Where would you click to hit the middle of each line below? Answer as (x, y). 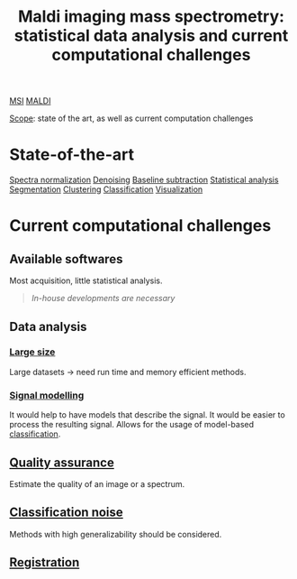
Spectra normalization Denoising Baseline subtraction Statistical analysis (144, 180)
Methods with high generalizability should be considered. (116, 534)
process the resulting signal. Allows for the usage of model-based (132, 425)
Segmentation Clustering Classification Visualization (106, 189)
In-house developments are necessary (103, 299)
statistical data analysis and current (151, 36)
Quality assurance (62, 462)
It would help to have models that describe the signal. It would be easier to (147, 415)
